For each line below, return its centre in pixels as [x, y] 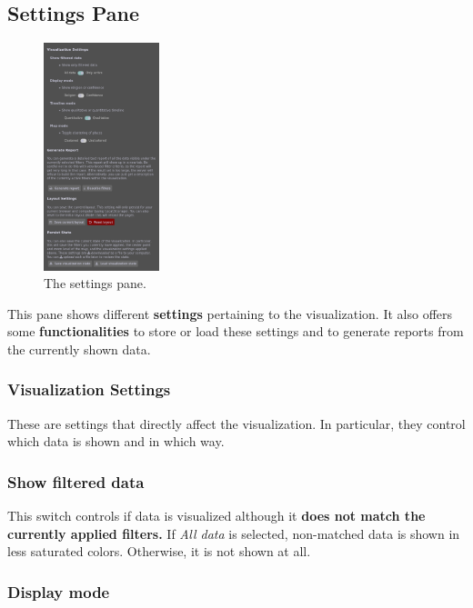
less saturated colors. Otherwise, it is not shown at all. [159, 551]
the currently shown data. [79, 349]
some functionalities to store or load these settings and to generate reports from [236, 331]
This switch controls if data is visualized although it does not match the [216, 516]
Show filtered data [76, 481]
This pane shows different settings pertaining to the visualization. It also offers [230, 313]
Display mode [59, 591]
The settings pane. [95, 283]
